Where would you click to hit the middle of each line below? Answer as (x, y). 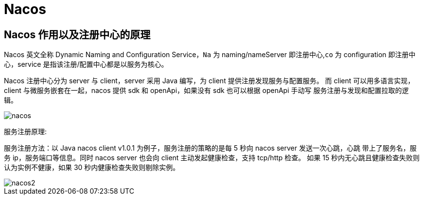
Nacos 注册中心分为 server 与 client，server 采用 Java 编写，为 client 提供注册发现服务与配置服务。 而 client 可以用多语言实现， (209, 81)
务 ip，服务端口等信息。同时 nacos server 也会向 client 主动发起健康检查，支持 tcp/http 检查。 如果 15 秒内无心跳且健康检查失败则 (212, 158)
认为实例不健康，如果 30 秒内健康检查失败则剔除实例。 (92, 168)
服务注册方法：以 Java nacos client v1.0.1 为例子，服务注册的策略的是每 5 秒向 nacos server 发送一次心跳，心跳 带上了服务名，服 (210, 148)
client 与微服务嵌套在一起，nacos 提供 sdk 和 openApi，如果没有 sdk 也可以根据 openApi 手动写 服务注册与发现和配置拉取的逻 (206, 91)
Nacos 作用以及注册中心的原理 (77, 34)
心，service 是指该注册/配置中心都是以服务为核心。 (86, 64)
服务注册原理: (26, 132)
